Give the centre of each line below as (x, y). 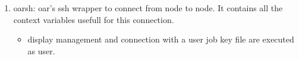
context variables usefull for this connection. (94, 19)
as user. (41, 50)
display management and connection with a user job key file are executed (161, 39)
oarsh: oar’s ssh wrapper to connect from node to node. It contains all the (148, 8)
